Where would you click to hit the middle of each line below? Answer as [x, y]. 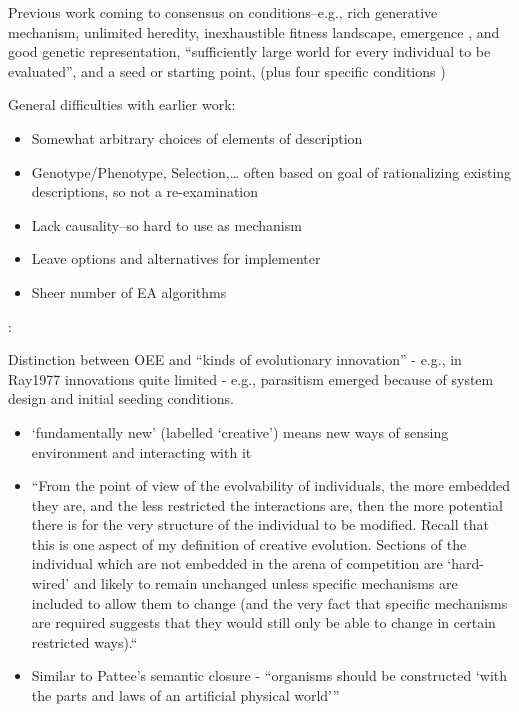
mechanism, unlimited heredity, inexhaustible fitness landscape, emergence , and [254, 31]
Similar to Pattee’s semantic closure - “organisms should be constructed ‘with [269, 675]
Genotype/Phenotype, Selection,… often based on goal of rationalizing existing [271, 171]
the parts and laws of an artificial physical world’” [185, 695]
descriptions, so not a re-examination [145, 191]
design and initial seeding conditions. [121, 398]
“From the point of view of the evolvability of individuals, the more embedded [271, 485]
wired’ [50, 583]
